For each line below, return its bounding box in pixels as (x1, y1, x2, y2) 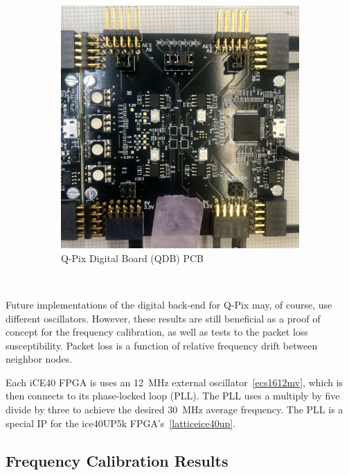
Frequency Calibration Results (6, 449, 229, 471)
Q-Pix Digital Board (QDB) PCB (61, 250, 204, 265)
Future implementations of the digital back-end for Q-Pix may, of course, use (6, 297, 332, 311)
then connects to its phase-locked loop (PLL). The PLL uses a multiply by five (6, 388, 340, 403)
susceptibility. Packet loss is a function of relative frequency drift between (6, 338, 318, 352)
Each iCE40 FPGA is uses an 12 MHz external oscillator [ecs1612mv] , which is (6, 374, 343, 389)
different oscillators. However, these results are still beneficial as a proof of (6, 311, 321, 325)
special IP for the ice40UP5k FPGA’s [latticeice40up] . (6, 415, 236, 430)
